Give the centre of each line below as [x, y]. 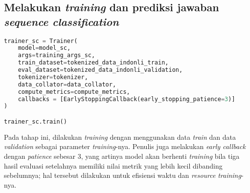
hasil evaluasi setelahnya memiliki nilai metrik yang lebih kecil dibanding [113, 165]
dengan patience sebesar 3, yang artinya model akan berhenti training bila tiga [122, 156]
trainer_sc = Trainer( [41, 41]
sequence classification [61, 21]
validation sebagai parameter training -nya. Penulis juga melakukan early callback [125, 146]
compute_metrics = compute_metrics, [74, 92]
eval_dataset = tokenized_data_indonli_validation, [100, 70]
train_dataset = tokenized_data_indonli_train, [93, 63]
